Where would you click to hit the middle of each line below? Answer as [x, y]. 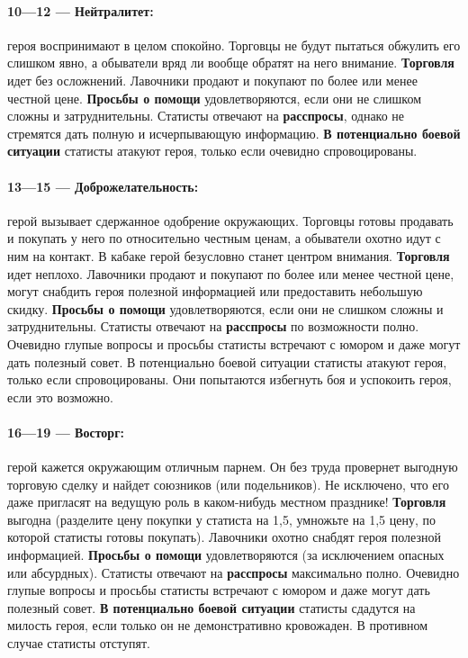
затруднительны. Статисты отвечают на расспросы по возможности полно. [213, 326]
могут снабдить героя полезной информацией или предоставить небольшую [215, 291]
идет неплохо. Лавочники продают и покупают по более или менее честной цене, [231, 273]
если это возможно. [60, 397]
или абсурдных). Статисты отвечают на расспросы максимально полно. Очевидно [234, 572]
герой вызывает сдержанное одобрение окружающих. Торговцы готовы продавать [230, 220]
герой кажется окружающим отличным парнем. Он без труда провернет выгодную [233, 467]
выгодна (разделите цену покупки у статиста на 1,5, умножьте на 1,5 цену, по [221, 519]
